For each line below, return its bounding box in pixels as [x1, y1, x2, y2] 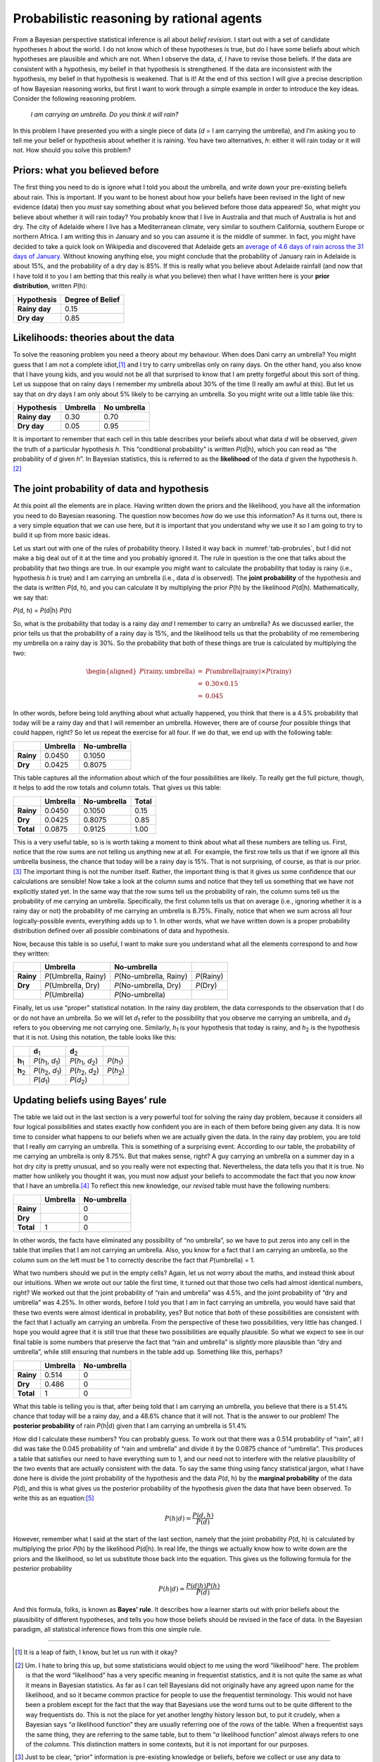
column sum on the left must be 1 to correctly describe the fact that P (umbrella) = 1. [13, 1255, 255, 1264]
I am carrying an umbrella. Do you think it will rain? [30, 110, 179, 119]
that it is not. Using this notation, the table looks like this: [13, 1033, 177, 1042]
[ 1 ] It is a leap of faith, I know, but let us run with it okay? [15, 1648, 178, 1656]
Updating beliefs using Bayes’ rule [13, 1094, 167, 1106]
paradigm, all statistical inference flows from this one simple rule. [13, 1625, 202, 1633]
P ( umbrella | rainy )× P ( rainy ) [205, 667, 292, 675]
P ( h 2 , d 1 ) [33, 1065, 63, 1076]
